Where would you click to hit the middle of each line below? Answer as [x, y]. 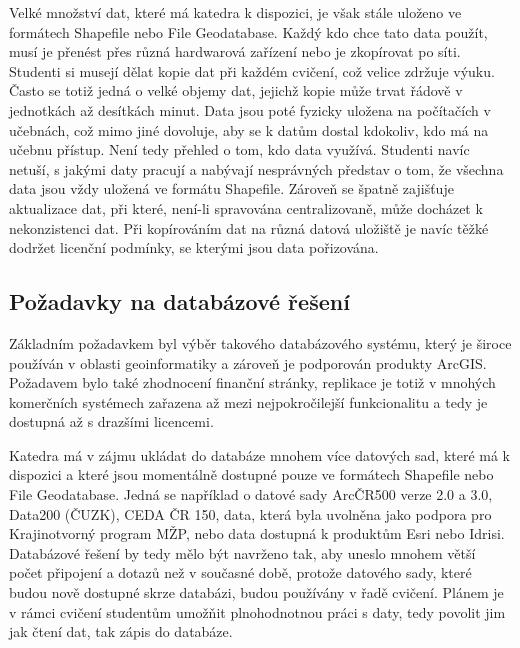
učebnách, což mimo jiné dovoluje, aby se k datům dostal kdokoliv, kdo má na [249, 129]
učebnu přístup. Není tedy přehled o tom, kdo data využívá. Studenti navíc [239, 149]
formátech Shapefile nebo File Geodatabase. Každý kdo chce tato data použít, [248, 31]
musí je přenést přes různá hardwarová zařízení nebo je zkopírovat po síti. [235, 51]
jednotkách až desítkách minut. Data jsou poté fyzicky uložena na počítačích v [250, 109]
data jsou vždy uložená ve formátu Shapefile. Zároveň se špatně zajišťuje [231, 188]
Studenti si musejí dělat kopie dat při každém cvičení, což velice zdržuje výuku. [252, 70]
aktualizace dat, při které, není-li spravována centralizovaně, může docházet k [246, 207]
